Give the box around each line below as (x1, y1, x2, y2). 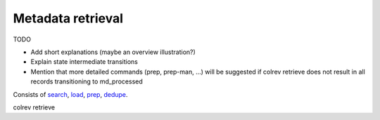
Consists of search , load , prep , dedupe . (13, 90, 128, 98)
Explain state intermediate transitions (30, 58, 139, 66)
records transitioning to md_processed (30, 77, 144, 86)
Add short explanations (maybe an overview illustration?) (30, 48, 196, 56)
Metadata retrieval (13, 11, 123, 26)
